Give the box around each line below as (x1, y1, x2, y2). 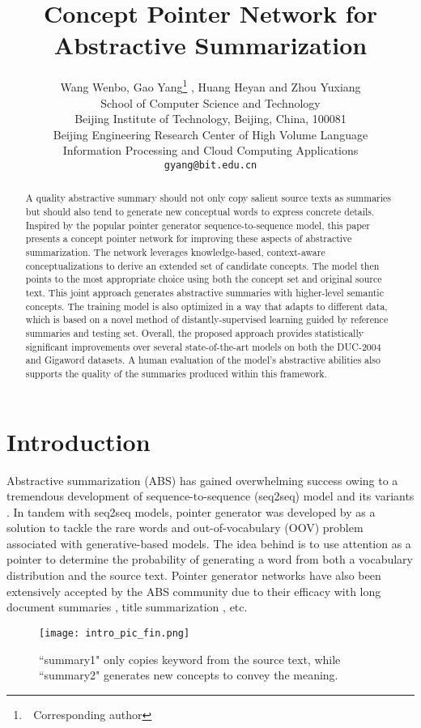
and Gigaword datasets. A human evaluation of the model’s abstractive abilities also (25, 353, 381, 367)
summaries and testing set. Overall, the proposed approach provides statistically (25, 326, 364, 339)
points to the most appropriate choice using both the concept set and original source (25, 272, 382, 286)
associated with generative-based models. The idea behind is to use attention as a (6, 534, 411, 551)
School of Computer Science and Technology (100, 94, 321, 111)
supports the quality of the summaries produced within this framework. (25, 366, 327, 380)
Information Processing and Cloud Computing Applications (62, 142, 359, 159)
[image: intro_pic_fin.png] (39, 627, 190, 639)
